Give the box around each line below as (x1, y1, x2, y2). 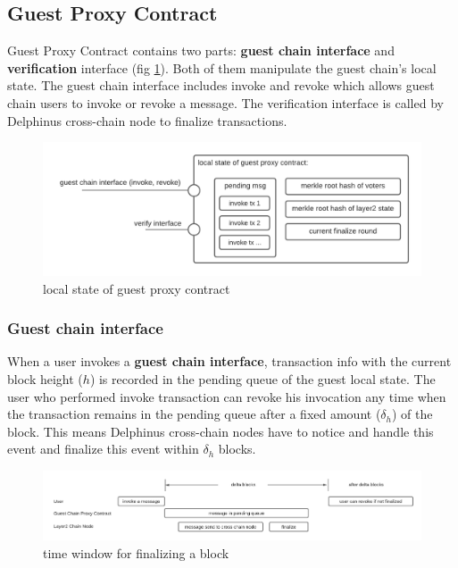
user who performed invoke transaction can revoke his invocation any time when (7, 387, 446, 405)
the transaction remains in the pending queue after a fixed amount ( (7, 405, 381, 423)
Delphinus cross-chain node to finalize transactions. (7, 111, 287, 129)
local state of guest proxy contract (43, 279, 230, 297)
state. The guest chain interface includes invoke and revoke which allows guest (7, 76, 435, 95)
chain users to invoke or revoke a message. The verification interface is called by (7, 93, 444, 112)
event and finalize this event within (7, 439, 199, 458)
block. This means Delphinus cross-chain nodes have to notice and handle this (7, 422, 434, 440)
